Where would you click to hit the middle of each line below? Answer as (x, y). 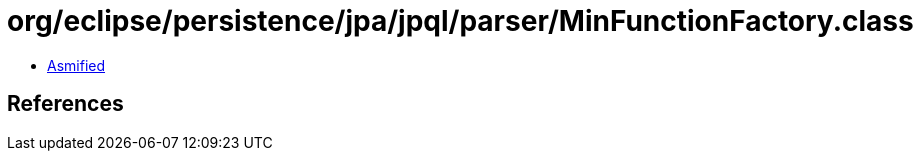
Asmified (76, 65)
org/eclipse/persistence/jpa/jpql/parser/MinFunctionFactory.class (460, 21)
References (65, 104)
